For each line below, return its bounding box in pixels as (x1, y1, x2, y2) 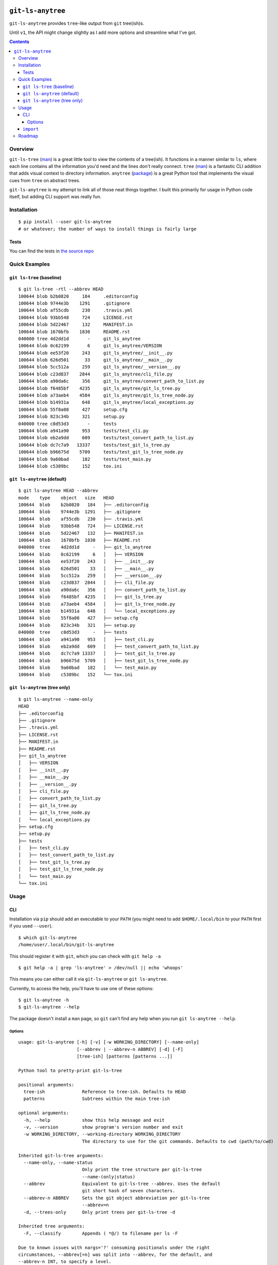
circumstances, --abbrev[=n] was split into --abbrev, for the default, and (18, 1251, 213, 1257)
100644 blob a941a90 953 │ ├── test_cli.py (18, 637, 154, 642)
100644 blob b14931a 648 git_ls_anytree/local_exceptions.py (18, 400, 194, 405)
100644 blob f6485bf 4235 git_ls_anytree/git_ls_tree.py (18, 385, 181, 391)
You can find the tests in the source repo (9, 248, 94, 254)
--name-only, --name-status (23, 1159, 93, 1165)
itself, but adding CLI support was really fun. (9, 194, 102, 200)
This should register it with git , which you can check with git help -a (9, 953, 161, 959)
